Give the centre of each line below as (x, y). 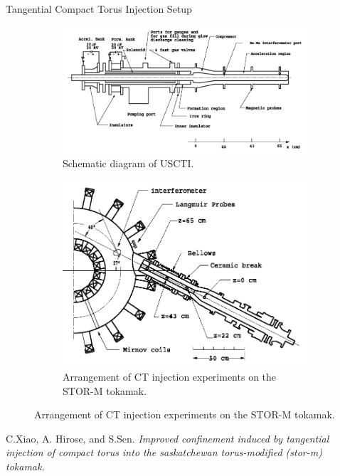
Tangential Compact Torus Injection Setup (99, 9)
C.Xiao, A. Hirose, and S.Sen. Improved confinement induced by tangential (168, 438)
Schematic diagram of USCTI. (128, 163)
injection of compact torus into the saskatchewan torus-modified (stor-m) (164, 452)
